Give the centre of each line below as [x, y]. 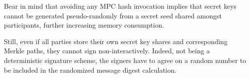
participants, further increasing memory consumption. [84, 25]
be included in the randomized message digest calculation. [90, 70]
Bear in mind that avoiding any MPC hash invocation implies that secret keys [120, 6]
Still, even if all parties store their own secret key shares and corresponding [116, 41]
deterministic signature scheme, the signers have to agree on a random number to [125, 60]
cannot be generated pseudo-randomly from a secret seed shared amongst [113, 15]
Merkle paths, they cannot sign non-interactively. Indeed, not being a [107, 51]
